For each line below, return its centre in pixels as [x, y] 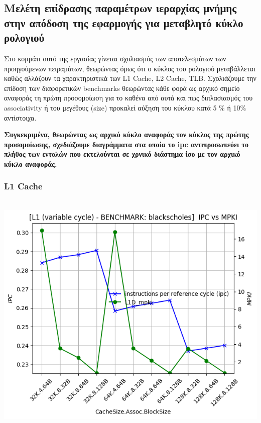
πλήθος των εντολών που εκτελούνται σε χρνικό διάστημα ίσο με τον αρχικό [122, 154]
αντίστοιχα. [20, 117]
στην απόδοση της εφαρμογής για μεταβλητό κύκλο [124, 22]
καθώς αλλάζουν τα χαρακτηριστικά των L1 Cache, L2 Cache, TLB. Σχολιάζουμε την [130, 78]
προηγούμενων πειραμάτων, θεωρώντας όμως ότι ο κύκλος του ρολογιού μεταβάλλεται [130, 68]
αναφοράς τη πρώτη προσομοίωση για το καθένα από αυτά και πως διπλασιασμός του [128, 98]
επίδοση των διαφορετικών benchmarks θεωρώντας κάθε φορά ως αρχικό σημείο [122, 88]
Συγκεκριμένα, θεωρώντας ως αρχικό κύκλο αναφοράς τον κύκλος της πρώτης [126, 134]
